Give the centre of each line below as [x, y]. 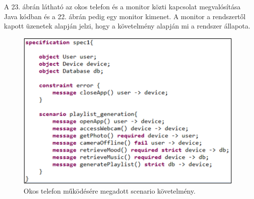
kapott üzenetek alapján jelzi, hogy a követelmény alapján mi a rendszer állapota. [127, 26]
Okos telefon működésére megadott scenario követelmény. [110, 190]
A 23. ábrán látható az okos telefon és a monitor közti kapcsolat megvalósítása [122, 6]
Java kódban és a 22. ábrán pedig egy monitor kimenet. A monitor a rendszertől [125, 16]
